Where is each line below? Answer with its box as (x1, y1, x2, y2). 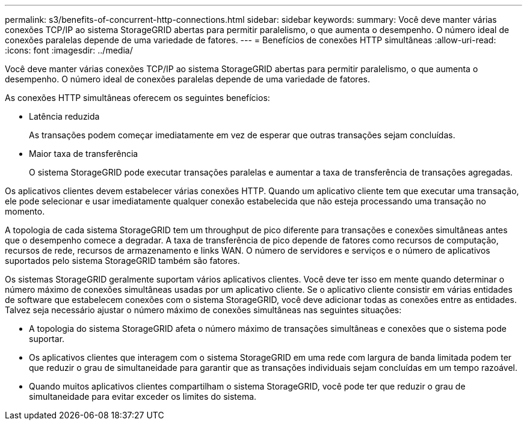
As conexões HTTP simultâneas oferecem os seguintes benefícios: (5, 93, 270, 103)
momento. (5, 206, 45, 216)
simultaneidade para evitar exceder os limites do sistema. (29, 391, 257, 402)
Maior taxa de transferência (29, 148, 138, 159)
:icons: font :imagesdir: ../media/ (5, 45, 133, 55)
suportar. (29, 334, 65, 344)
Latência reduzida (29, 111, 100, 121)
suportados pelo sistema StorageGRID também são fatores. (5, 255, 240, 266)
